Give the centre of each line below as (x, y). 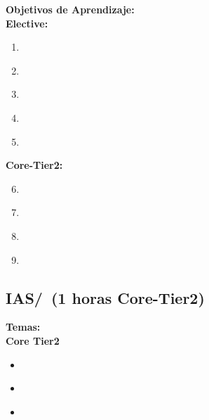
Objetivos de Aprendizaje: (70, 9)
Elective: (27, 23)
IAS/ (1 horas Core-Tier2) (105, 297)
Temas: (23, 327)
